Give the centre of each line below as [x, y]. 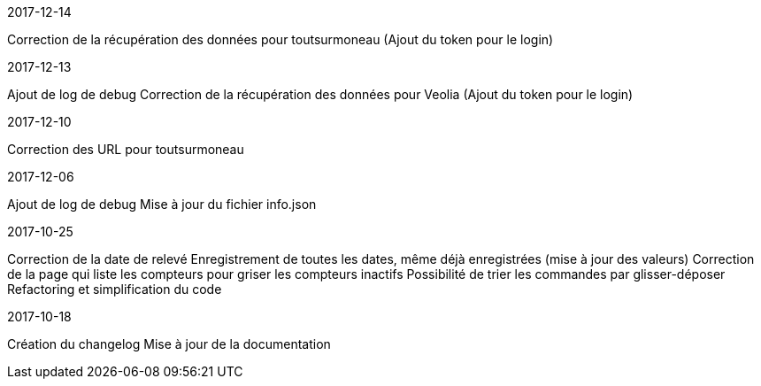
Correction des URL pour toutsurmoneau [126, 149]
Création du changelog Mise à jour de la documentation [169, 344]
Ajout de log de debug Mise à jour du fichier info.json [162, 204]
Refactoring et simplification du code [115, 289]
